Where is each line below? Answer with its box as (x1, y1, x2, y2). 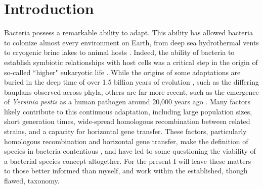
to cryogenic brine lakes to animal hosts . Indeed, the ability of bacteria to (4, 47, 235, 57)
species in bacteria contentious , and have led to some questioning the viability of (4, 146, 256, 156)
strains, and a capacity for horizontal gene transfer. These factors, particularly (4, 126, 247, 137)
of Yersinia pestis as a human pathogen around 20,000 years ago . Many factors (4, 96, 251, 107)
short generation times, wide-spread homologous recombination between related (4, 116, 250, 127)
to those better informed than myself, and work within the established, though (4, 165, 248, 176)
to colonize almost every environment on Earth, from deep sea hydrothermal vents (4, 37, 259, 47)
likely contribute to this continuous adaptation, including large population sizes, (4, 106, 252, 116)
